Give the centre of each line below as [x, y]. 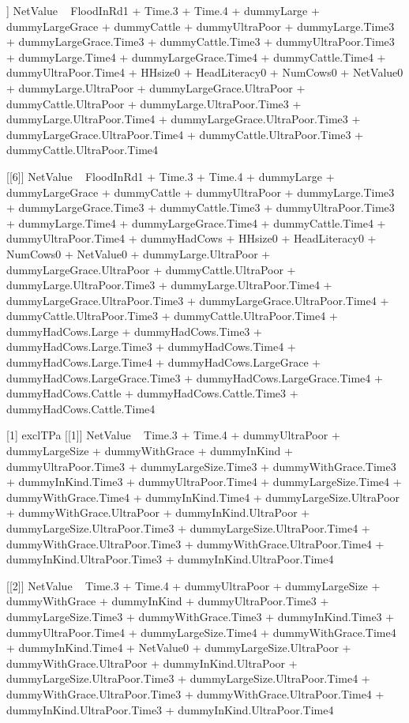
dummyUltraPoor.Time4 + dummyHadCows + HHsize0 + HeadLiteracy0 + [191, 238]
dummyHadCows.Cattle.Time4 [81, 408]
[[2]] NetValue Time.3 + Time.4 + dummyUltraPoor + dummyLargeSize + [193, 585]
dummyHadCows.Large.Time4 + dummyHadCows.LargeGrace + [164, 362]
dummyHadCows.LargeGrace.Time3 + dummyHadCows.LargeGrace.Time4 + [195, 377]
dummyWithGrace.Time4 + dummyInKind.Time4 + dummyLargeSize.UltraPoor [203, 497]
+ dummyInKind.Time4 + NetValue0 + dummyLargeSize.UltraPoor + [179, 648]
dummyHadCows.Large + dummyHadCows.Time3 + [134, 331]
